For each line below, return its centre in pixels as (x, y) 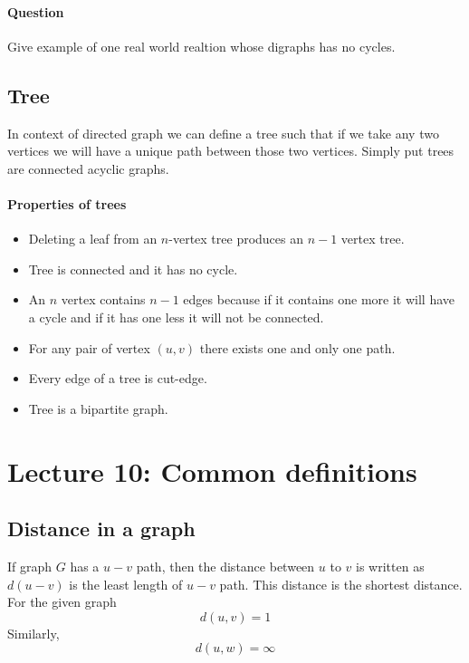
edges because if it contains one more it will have (319, 299)
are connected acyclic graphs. (88, 168)
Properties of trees (67, 203)
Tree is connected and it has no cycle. (133, 269)
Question (36, 11)
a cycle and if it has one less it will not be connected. (176, 317)
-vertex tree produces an (236, 239)
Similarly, (33, 633)
